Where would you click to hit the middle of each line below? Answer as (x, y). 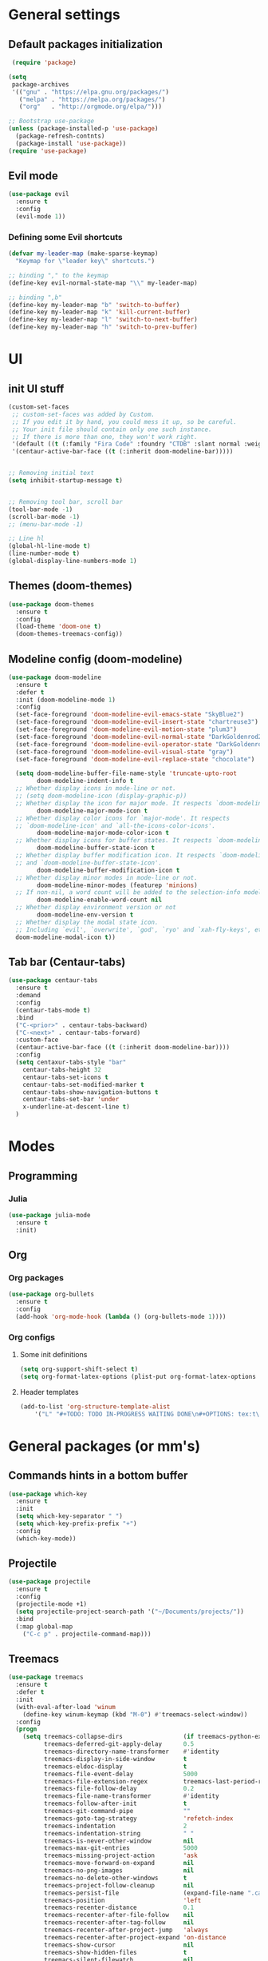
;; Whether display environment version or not (96, 908)
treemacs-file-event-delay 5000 (120, 1774)
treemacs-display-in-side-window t (115, 1759)
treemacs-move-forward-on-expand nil (119, 1863)
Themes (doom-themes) (71, 586)
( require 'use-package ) (48, 151)
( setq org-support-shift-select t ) (79, 1369)
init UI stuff (36, 388)
